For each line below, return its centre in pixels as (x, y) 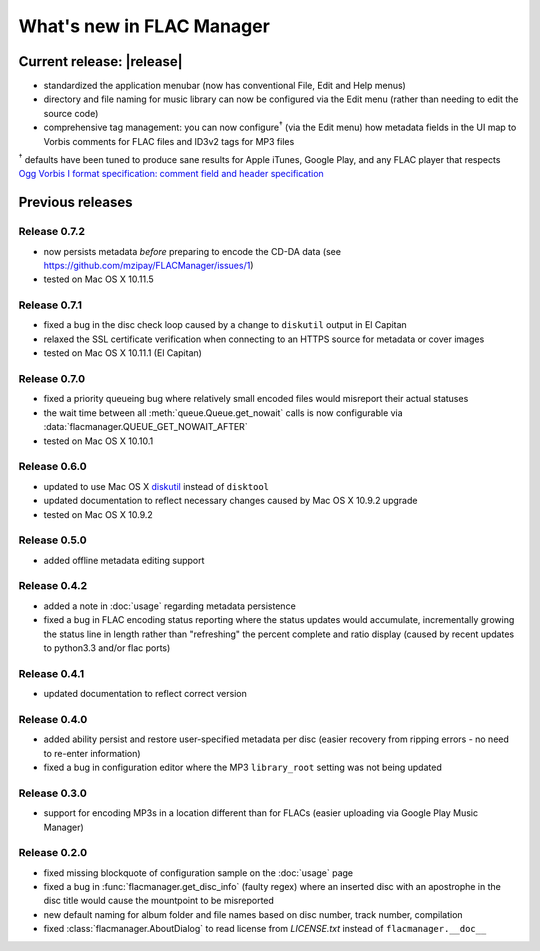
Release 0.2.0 (53, 853)
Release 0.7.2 (51, 232)
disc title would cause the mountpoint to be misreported (159, 901)
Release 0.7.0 (51, 379)
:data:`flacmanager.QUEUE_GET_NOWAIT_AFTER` (146, 427)
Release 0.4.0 (53, 719)
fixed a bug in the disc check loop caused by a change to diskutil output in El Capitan (225, 325)
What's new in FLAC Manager (144, 26)
